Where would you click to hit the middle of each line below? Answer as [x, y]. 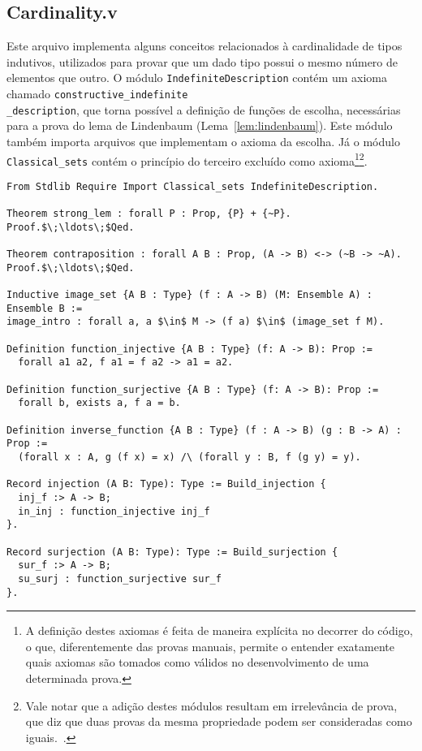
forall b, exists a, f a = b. [99, 403]
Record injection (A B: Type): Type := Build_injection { [166, 484]
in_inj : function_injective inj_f [114, 511]
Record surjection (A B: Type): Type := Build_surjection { [172, 552]
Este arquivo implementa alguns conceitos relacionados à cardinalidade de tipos [205, 46]
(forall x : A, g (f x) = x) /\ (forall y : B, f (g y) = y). [189, 457]
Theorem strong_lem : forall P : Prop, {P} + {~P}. [149, 214]
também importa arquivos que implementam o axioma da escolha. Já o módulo [203, 141]
